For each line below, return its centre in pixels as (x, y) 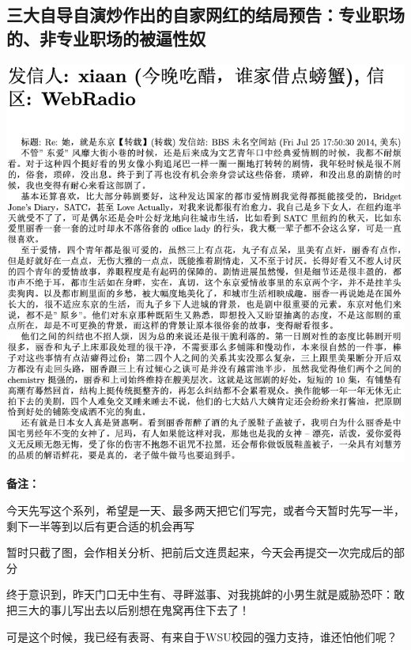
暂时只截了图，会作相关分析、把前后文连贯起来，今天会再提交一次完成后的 (200, 552)
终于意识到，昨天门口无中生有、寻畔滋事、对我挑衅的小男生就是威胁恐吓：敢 (205, 594)
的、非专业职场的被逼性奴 (106, 38)
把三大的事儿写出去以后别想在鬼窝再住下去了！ (128, 610)
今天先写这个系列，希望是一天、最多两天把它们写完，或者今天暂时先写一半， (205, 510)
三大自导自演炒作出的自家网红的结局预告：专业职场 (205, 15)
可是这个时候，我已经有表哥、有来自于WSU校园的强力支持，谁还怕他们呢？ (202, 636)
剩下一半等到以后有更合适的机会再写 (100, 525)
